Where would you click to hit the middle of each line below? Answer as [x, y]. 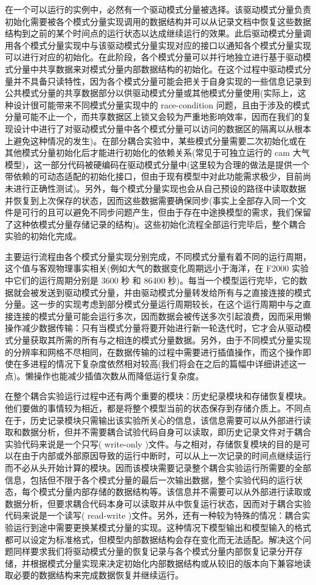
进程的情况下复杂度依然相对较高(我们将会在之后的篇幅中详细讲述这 [164, 364]
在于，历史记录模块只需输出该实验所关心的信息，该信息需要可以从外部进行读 [158, 420]
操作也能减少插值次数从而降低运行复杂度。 [119, 375]
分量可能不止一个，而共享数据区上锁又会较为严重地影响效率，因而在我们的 [154, 117]
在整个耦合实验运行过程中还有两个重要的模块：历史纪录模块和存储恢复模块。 [158, 396]
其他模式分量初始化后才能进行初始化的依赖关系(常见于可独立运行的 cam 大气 [157, 152]
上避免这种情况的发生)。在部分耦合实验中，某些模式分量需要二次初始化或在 [156, 140]
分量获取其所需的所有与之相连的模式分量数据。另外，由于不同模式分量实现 [162, 340]
